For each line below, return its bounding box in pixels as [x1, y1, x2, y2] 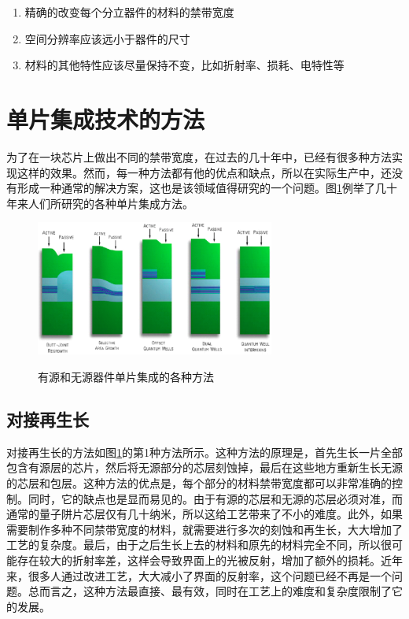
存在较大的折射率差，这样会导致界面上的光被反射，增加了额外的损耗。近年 [17, 551, 403, 568]
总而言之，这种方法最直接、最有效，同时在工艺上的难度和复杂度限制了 [28, 583, 392, 599]
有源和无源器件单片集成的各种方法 [38, 368, 214, 384]
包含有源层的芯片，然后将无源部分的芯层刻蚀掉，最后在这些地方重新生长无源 [6, 459, 403, 476]
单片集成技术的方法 [6, 102, 205, 135]
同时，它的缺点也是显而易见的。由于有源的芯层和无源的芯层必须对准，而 [28, 490, 403, 506]
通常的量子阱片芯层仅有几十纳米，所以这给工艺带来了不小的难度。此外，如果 [6, 506, 403, 522]
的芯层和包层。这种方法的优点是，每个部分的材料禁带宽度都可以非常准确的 [6, 474, 392, 491]
